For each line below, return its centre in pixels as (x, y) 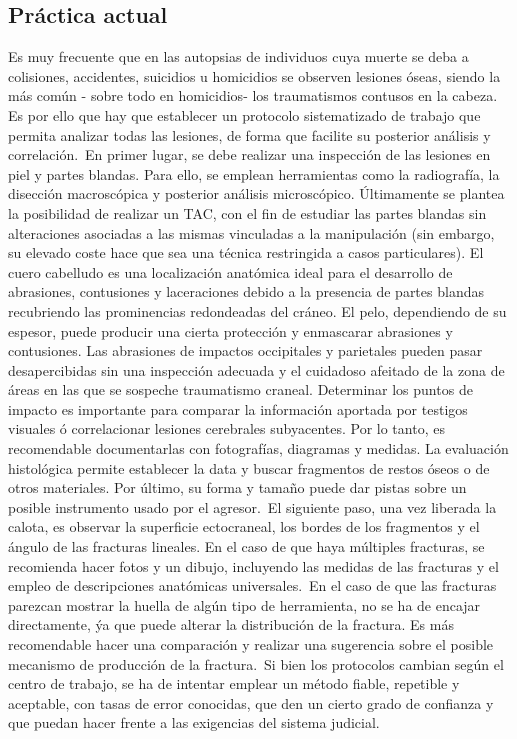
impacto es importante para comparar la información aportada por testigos (238, 408)
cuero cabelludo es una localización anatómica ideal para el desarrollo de (230, 271)
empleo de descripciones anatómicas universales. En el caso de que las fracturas (252, 585)
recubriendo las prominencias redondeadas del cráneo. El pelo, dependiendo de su (257, 310)
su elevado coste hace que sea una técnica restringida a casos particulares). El (246, 252)
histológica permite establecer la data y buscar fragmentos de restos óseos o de (249, 467)
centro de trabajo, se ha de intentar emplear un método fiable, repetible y (234, 683)
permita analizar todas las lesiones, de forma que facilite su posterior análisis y (249, 134)
